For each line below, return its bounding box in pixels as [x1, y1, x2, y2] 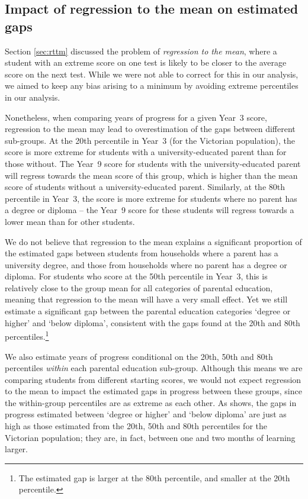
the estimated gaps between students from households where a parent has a [5, 247, 278, 259]
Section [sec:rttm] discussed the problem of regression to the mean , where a [5, 44, 277, 57]
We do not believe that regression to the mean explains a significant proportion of [5, 235, 302, 247]
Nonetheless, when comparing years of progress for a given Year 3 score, [5, 111, 267, 123]
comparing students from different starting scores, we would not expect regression [5, 373, 301, 385]
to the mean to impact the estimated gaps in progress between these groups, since [5, 385, 302, 397]
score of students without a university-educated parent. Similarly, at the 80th [5, 181, 285, 193]
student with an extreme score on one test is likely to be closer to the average [5, 56, 287, 69]
